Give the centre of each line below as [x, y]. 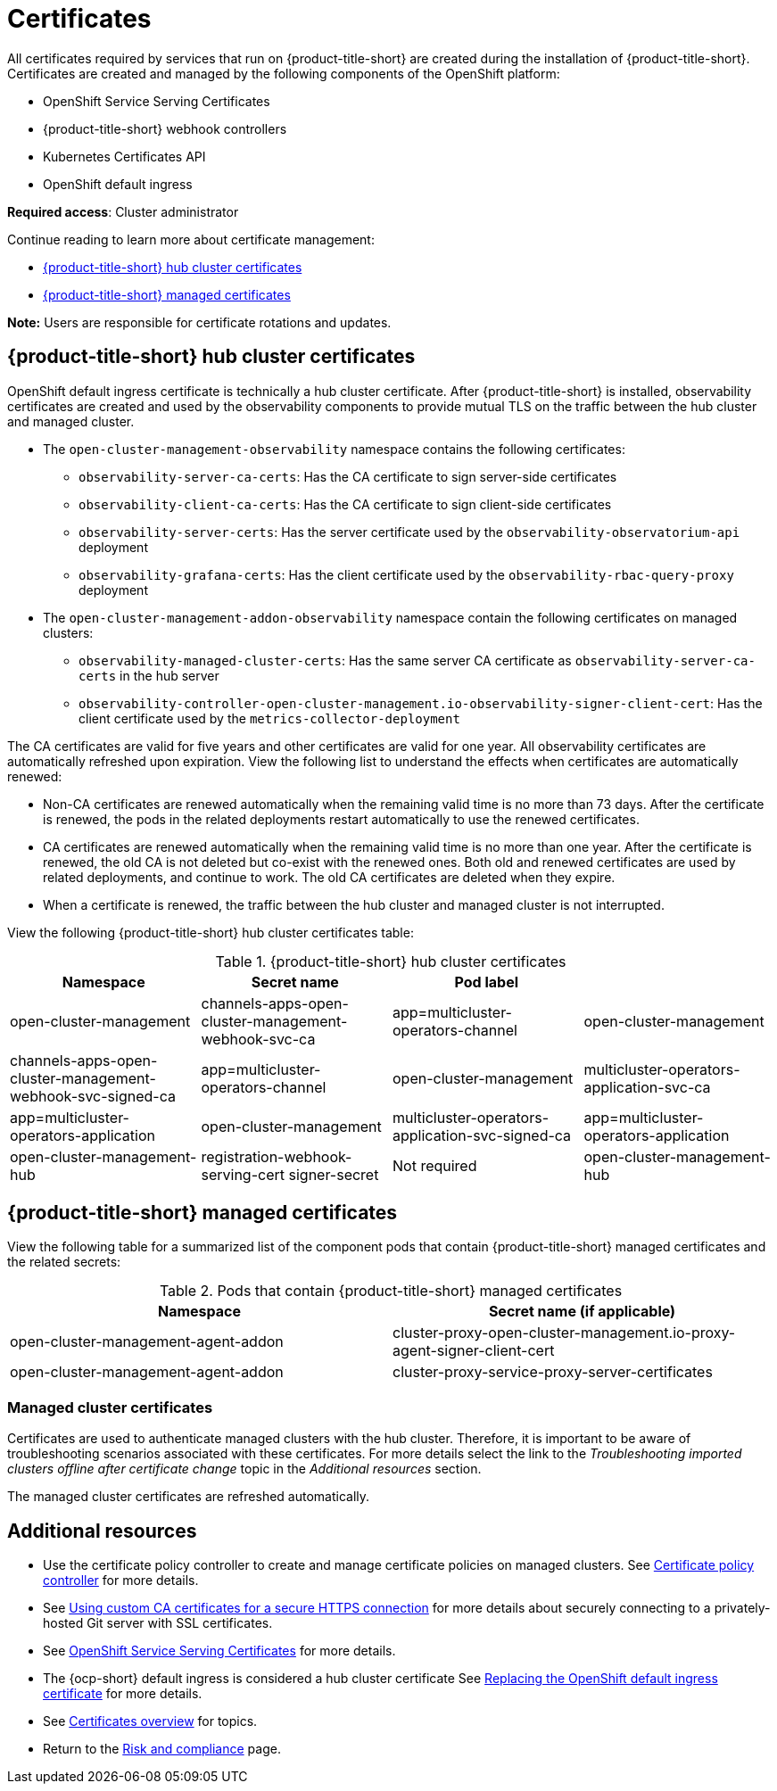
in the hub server [169, 675]
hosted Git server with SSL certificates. [158, 1623]
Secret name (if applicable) [582, 1312]
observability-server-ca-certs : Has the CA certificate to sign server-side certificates [348, 476]
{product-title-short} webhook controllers [165, 128]
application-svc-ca [647, 1087]
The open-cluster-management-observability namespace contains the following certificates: [334, 449]
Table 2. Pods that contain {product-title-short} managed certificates [391, 1291]
